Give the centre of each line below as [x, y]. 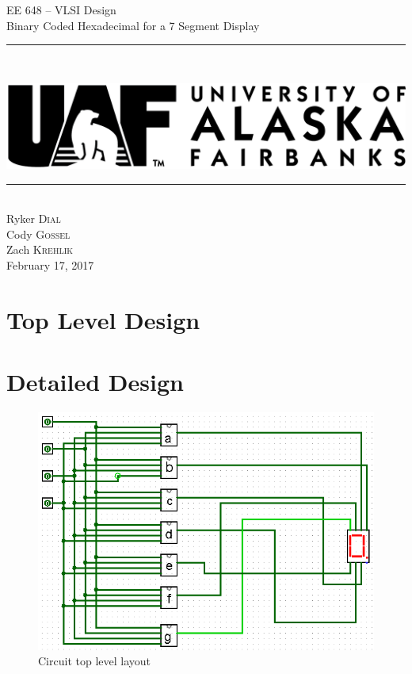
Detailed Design [95, 382]
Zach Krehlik [40, 249]
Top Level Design [103, 319]
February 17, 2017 [50, 265]
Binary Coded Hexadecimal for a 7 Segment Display [133, 25]
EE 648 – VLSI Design [61, 10]
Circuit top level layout [94, 661]
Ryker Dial [34, 218]
